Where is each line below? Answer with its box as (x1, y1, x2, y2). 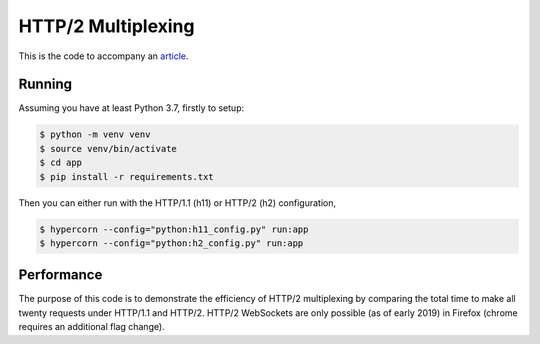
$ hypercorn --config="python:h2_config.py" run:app (39, 237, 304, 249)
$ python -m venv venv (39, 129, 151, 140)
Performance (18, 266, 103, 284)
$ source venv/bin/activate (39, 143, 177, 154)
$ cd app (39, 157, 83, 169)
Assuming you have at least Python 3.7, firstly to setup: (18, 102, 245, 114)
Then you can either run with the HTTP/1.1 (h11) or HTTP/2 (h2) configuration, (18, 196, 337, 209)
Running (18, 76, 73, 93)
